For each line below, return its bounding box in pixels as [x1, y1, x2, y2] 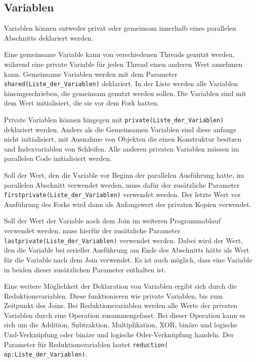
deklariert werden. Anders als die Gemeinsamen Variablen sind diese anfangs [4, 124, 236, 134]
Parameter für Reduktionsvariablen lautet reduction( [4, 339, 169, 349]
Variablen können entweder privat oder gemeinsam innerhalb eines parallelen [4, 23, 236, 33]
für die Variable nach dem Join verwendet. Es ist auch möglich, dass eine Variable [4, 254, 253, 264]
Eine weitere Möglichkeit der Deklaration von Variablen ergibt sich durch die [4, 281, 237, 291]
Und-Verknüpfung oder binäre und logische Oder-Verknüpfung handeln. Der [4, 329, 234, 340]
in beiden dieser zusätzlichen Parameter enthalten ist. [4, 264, 166, 274]
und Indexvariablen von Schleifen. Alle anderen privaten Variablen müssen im [4, 143, 239, 154]
